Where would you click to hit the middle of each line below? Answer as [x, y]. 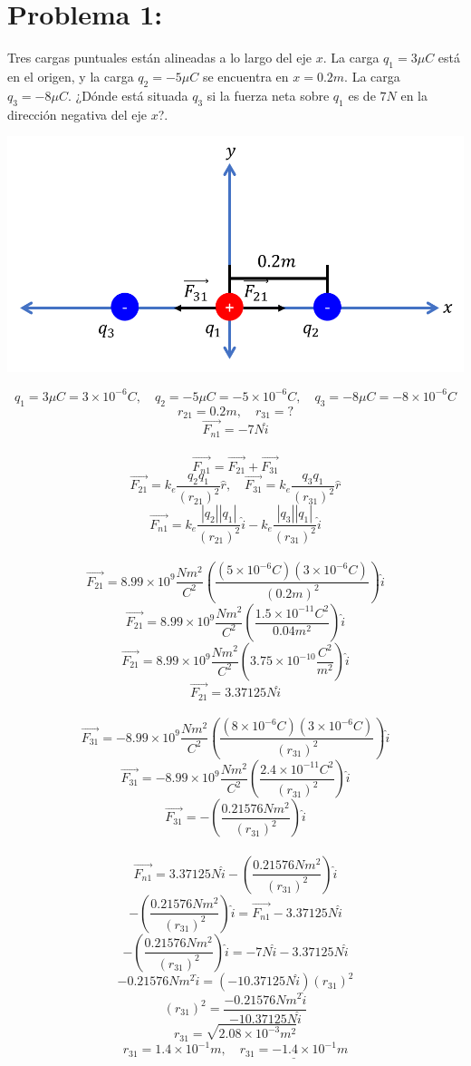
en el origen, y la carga [71, 76]
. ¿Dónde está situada [128, 95]
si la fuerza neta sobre [268, 95]
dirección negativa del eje [77, 114]
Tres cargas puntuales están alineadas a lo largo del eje [160, 58]
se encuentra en [245, 76]
